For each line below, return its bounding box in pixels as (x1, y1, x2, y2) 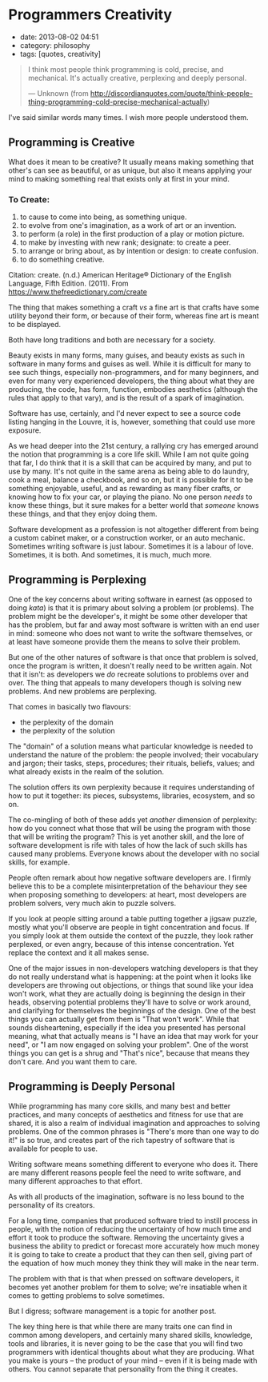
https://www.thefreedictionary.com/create (8, 287, 148, 297)
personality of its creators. (8, 1200, 95, 1209)
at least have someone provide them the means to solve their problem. (8, 637, 242, 646)
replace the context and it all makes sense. (8, 948, 150, 957)
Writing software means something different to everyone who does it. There (8, 1159, 258, 1168)
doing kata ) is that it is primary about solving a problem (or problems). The (8, 602, 254, 613)
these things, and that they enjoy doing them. (8, 509, 158, 519)
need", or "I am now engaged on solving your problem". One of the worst (8, 1040, 249, 1049)
